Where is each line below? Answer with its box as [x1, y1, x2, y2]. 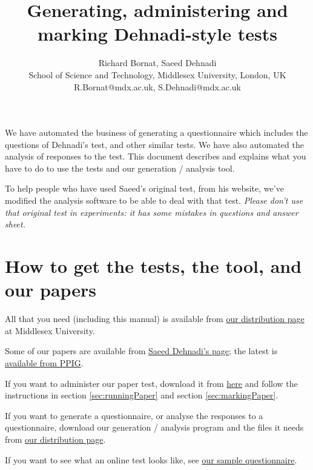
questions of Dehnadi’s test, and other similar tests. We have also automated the [5, 138, 304, 150]
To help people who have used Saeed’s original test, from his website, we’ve [5, 182, 284, 195]
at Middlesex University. [5, 324, 95, 337]
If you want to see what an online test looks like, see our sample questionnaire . [5, 453, 297, 466]
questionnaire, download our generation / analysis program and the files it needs [5, 421, 304, 434]
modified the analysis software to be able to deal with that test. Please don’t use [5, 194, 303, 207]
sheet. [5, 218, 25, 230]
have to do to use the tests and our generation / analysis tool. [5, 161, 235, 174]
